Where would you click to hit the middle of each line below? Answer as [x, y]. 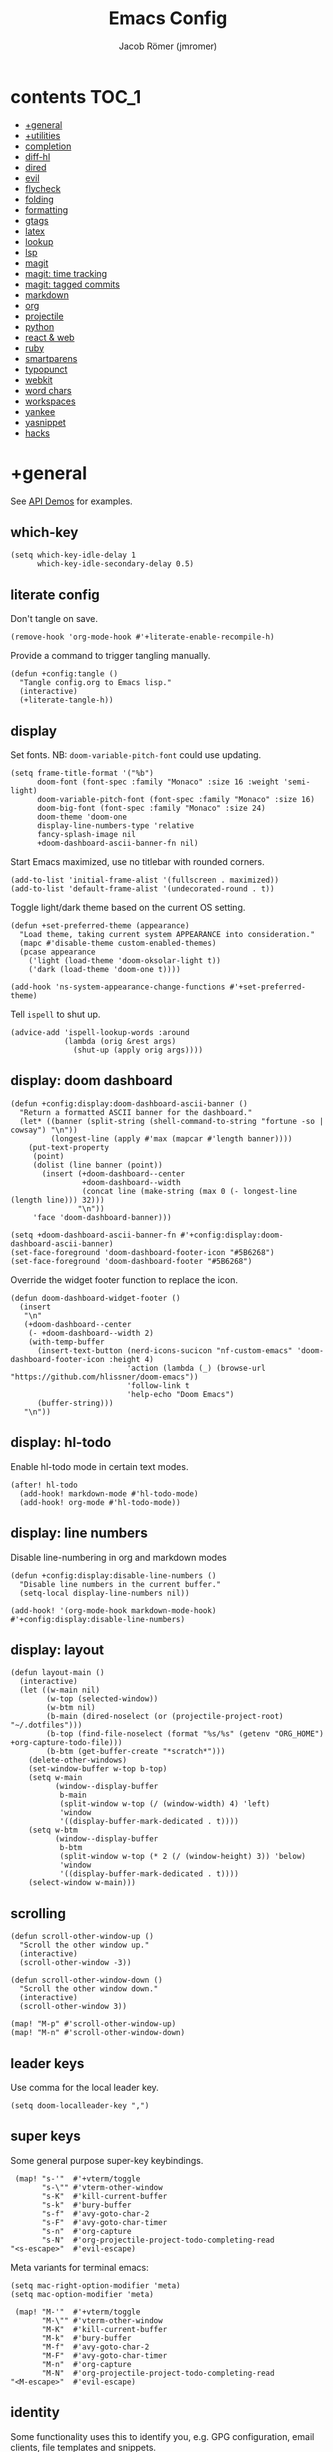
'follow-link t [158, 1385]
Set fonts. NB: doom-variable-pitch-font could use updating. [136, 755]
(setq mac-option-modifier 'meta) [82, 2294]
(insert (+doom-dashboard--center [113, 1173]
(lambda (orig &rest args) [120, 1042]
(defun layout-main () [57, 1673]
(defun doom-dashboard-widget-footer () [96, 1298]
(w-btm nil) [71, 1708]
